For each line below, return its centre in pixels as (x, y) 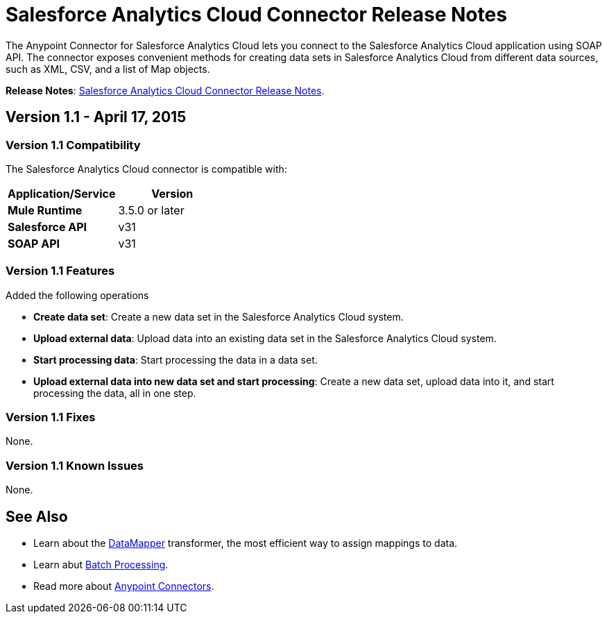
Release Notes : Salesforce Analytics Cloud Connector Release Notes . (165, 90)
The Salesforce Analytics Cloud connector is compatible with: (146, 169)
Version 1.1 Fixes (51, 417)
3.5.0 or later (151, 210)
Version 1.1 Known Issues (75, 465)
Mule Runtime (45, 210)
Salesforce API (48, 227)
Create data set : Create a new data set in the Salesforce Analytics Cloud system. (219, 316)
